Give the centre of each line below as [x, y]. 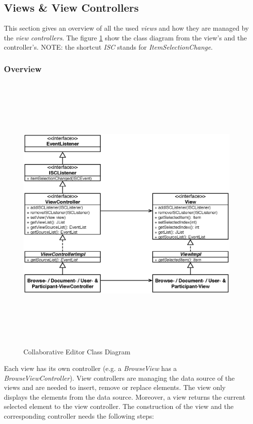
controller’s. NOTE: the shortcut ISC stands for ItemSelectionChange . [108, 47]
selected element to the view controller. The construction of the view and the [119, 406]
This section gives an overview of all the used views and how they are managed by [126, 28]
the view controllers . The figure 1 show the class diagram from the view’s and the [126, 37]
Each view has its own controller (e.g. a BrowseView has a [90, 368]
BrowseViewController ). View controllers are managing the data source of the [119, 378]
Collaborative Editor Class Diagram [77, 352]
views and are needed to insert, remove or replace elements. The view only [115, 387]
